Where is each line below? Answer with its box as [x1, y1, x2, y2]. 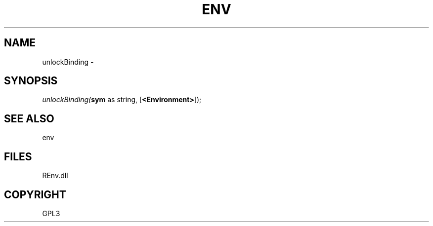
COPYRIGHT [4, 188, 66, 201]
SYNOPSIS [4, 75, 58, 87]
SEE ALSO [4, 112, 54, 125]
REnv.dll [42, 171, 68, 180]
